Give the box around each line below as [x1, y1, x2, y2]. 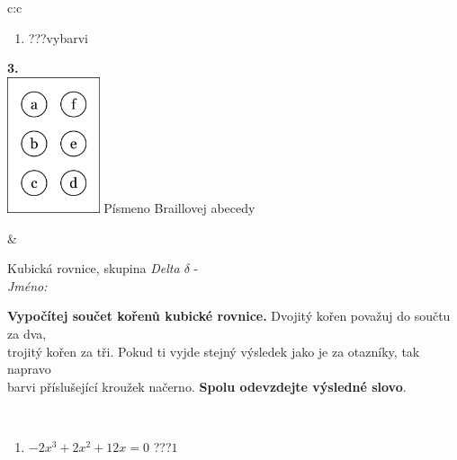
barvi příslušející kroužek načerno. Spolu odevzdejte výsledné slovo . [7, 376, 407, 395]
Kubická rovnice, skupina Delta [7, 259, 180, 278]
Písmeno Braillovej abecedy [103, 198, 255, 217]
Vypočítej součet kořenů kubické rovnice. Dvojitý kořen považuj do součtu [7, 306, 451, 325]
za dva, [7, 323, 47, 342]
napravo [7, 359, 51, 378]
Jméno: [7, 276, 48, 295]
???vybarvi [28, 28, 88, 47]
